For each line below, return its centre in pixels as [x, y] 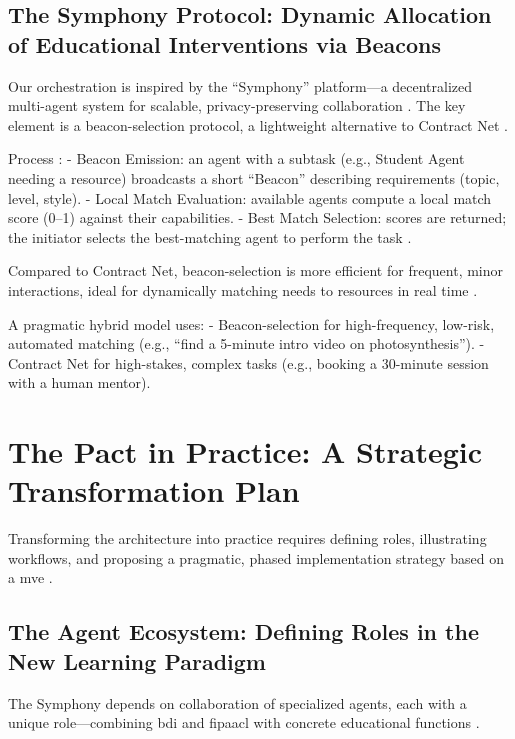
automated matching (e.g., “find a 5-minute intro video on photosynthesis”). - [246, 343]
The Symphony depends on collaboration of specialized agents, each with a [237, 702]
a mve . [30, 577]
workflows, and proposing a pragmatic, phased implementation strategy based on [256, 557]
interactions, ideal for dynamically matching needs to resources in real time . [243, 289]
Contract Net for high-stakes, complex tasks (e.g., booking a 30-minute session [248, 362]
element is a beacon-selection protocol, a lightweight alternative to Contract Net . [258, 124]
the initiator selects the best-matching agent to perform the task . [210, 236]
